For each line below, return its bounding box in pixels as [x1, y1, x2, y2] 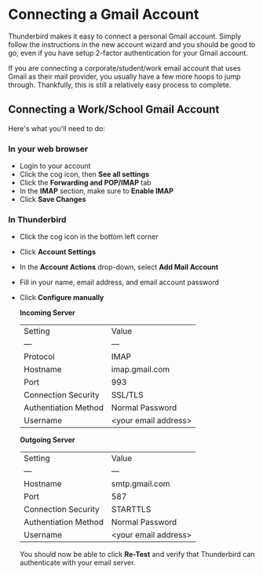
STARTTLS [111, 504, 152, 515]
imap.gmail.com [111, 364, 170, 375]
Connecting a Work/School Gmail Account [8, 103, 220, 116]
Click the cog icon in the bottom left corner [19, 232, 159, 241]
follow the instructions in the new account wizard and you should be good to [8, 39, 256, 49]
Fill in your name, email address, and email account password [19, 277, 220, 287]
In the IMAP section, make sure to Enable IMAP [19, 186, 174, 196]
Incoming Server [19, 308, 76, 317]
